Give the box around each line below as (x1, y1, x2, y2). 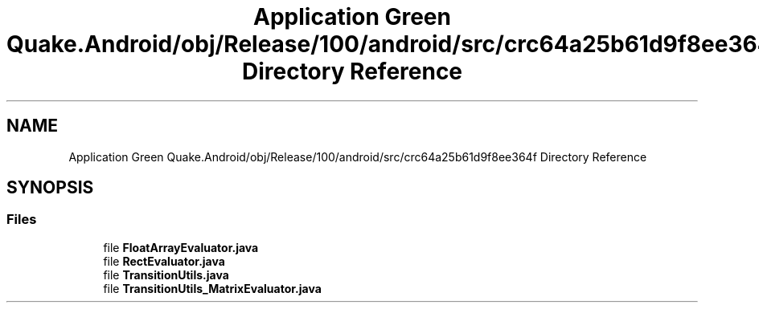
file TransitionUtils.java (103, 267, 229, 282)
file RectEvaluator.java (103, 254, 225, 268)
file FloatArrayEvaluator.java (103, 240, 259, 254)
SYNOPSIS (6, 177, 94, 198)
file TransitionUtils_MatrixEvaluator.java (103, 281, 322, 295)
